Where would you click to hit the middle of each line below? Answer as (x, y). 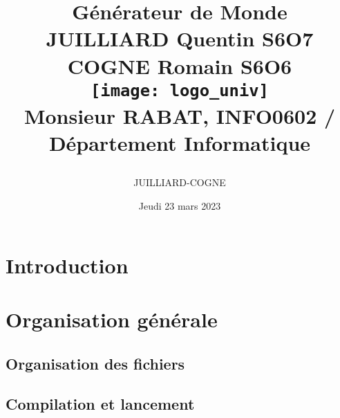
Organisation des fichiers (95, 363)
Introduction (67, 265)
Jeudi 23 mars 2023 (180, 206)
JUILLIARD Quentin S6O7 (180, 38)
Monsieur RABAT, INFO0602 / (180, 116)
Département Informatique (180, 143)
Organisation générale (112, 319)
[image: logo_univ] (180, 90)
